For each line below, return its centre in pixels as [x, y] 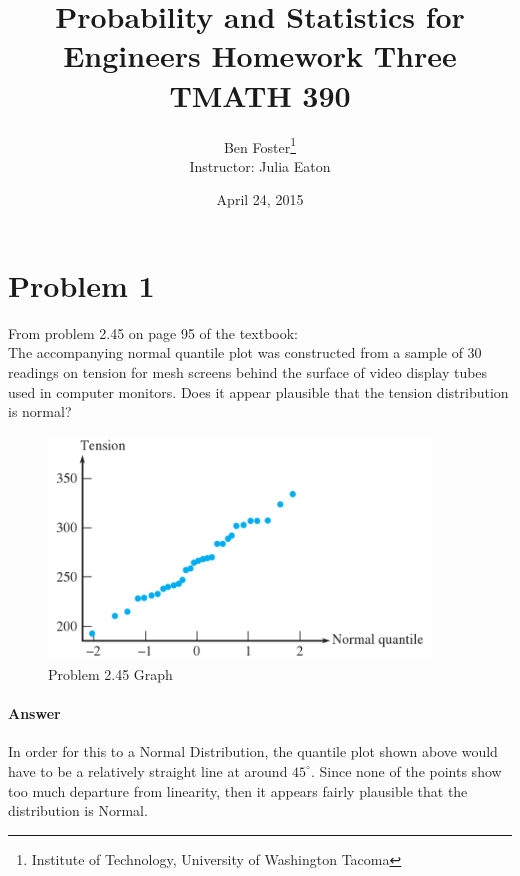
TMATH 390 [260, 94]
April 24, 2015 [260, 199]
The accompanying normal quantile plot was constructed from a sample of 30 [245, 352]
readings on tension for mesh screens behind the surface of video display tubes [248, 372]
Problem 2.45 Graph [110, 673]
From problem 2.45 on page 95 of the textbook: [153, 332]
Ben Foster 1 [260, 145]
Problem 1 [81, 284]
